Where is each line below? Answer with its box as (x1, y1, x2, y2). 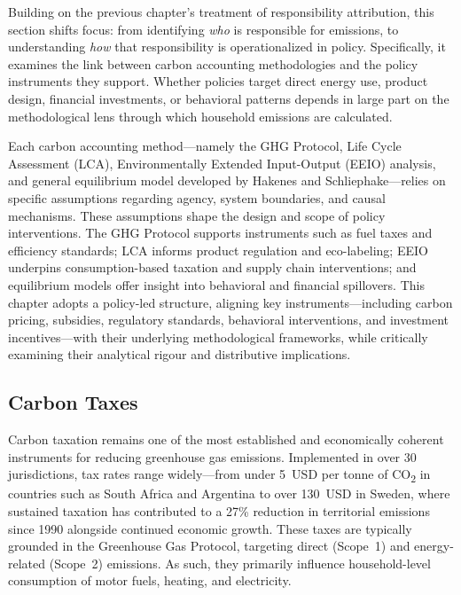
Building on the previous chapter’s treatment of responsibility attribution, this (8, 3, 434, 20)
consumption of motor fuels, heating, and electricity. (8, 571, 292, 590)
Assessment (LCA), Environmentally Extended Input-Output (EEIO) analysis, (8, 153, 436, 172)
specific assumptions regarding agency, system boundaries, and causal (8, 188, 386, 207)
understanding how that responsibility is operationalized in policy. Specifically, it (8, 37, 446, 56)
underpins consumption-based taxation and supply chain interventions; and (8, 258, 417, 277)
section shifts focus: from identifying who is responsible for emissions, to (8, 20, 399, 38)
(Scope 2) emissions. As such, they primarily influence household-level (49, 553, 431, 572)
